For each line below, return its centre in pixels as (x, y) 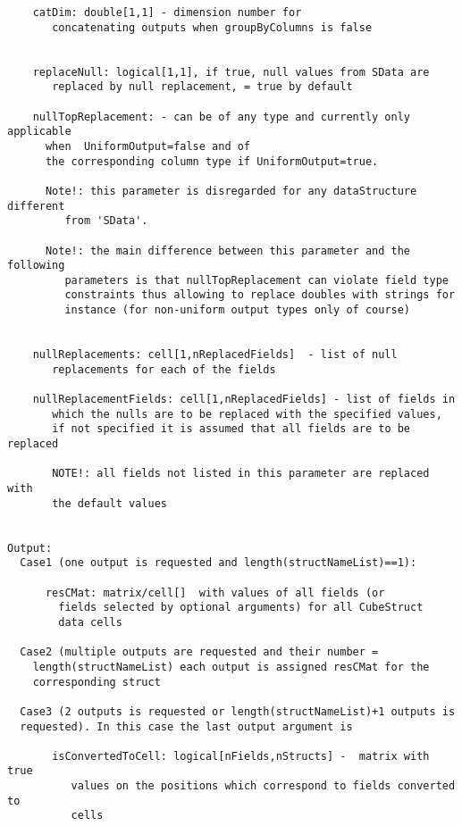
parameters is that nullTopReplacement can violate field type (256, 280)
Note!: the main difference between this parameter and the (228, 250)
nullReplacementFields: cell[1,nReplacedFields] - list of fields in (244, 400)
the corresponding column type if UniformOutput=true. (212, 161)
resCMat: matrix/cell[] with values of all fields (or (215, 592)
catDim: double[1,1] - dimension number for (167, 13)
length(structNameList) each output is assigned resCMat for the (231, 667)
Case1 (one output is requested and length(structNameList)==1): (218, 563)
